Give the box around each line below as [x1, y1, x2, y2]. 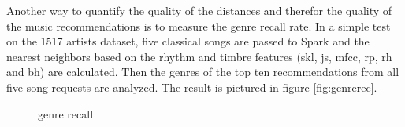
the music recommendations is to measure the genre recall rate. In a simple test [6, 17, 391, 34]
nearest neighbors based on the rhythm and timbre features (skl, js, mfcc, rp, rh [6, 48, 392, 64]
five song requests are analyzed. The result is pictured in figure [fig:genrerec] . [6, 78, 377, 95]
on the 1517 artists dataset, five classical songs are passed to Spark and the [6, 33, 370, 49]
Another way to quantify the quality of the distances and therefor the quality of [6, 2, 392, 18]
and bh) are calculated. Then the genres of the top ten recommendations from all [6, 63, 399, 80]
